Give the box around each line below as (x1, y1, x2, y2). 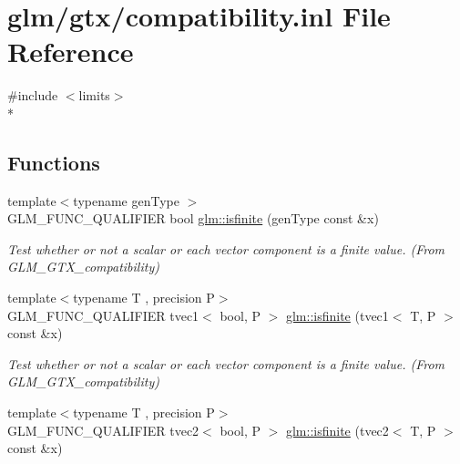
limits (78, 86, 110, 105)
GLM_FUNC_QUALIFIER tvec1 (7, 305, 199, 325)
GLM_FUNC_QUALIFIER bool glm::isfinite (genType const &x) (7, 209, 379, 228)
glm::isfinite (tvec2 (285, 420, 389, 439)
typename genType (73, 191, 179, 210)
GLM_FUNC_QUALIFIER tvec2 (7, 420, 199, 439)
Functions (7, 148, 100, 176)
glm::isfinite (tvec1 (285, 305, 389, 325)
